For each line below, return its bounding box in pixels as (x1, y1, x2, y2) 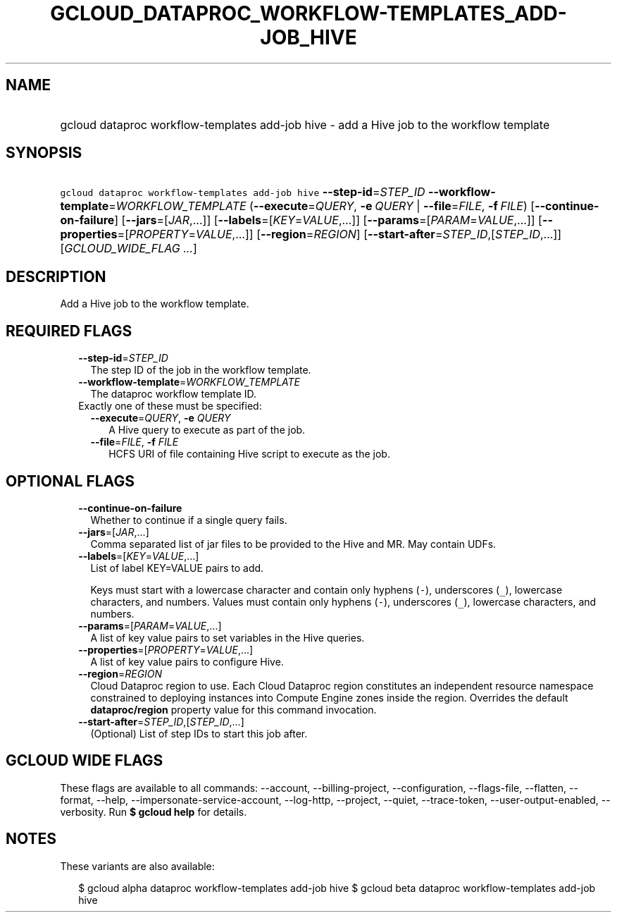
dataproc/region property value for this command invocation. (90, 703, 377, 716)
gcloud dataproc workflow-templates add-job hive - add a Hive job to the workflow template (60, 117, 550, 132)
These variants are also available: (60, 859, 215, 872)
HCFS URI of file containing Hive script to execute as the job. (108, 448, 390, 460)
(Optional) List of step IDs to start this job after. (90, 727, 308, 740)
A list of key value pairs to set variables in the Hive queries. (90, 631, 365, 644)
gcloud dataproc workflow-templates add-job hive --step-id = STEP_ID (60, 185, 425, 200)
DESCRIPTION (6, 267, 106, 286)
